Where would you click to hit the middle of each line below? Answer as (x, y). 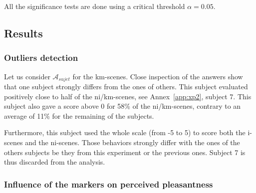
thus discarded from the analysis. (55, 162)
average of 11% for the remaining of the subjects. (79, 115)
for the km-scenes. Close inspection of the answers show (158, 76)
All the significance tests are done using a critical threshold (95, 6)
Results (23, 33)
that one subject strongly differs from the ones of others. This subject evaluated (126, 87)
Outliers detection (41, 58)
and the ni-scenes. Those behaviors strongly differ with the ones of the (132, 142)
